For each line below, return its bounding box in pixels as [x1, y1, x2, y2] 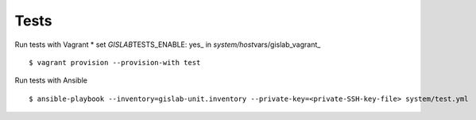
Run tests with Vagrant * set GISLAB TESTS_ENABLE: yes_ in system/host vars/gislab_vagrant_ [14, 40, 321, 49]
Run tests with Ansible [14, 75, 87, 85]
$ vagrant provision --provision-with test [29, 58, 201, 67]
